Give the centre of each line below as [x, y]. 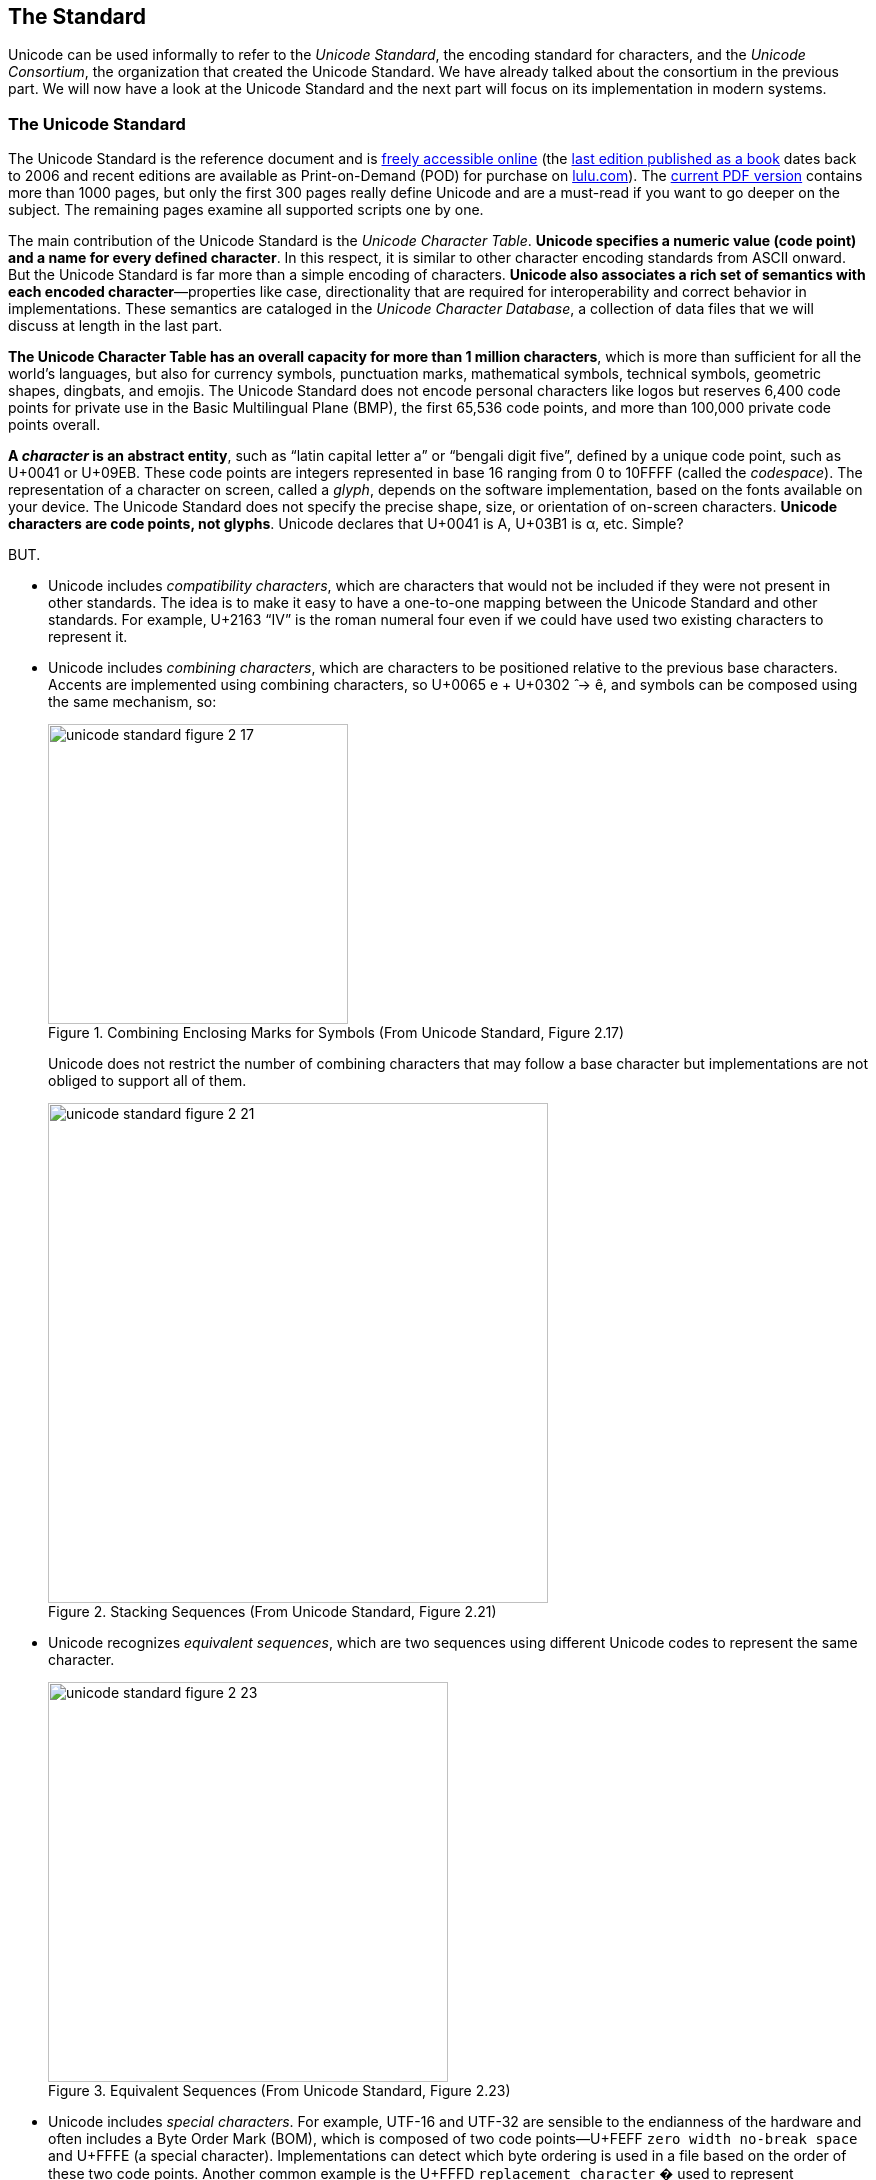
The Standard [77, 16]
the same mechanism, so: [132, 702]
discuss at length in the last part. [115, 326]
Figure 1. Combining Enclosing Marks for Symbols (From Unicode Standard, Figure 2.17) [336, 1033]
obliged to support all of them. [147, 1081]
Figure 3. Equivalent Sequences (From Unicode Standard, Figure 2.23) [279, 2091]
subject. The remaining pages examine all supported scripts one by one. [246, 210]
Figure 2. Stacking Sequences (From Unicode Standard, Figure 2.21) [272, 1612]
